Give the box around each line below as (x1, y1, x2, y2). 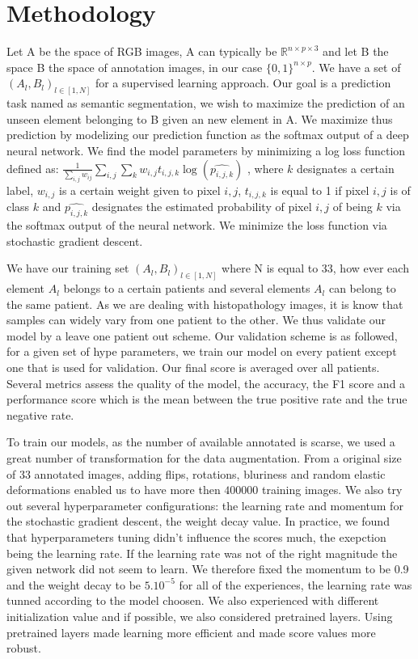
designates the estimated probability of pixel (91, 198, 312, 215)
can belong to (328, 280, 396, 297)
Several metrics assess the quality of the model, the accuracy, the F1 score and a (6, 374, 406, 391)
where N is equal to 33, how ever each (222, 260, 409, 277)
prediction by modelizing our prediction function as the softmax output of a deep (6, 126, 409, 143)
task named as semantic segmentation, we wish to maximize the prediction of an (6, 95, 405, 112)
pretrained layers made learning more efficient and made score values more (6, 623, 376, 640)
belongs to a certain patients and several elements (63, 280, 310, 297)
